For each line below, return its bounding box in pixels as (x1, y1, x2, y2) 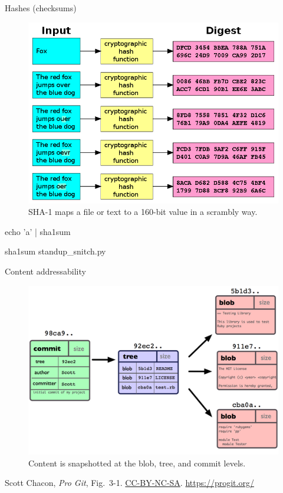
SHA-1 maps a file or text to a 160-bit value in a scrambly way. (28, 205, 258, 218)
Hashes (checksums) (5, 2, 77, 14)
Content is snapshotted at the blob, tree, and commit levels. (28, 456, 246, 469)
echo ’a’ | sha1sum (5, 225, 71, 237)
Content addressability (5, 265, 86, 277)
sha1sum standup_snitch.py (5, 245, 106, 257)
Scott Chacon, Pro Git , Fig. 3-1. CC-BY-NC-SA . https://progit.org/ (5, 476, 254, 489)
